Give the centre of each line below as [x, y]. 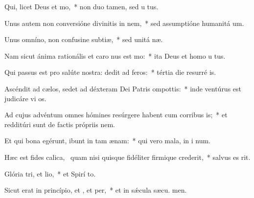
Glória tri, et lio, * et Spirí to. [50, 173]
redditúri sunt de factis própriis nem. [60, 124]
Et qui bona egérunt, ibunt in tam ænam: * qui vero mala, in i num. [108, 141]
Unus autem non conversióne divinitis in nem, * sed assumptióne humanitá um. [124, 23]
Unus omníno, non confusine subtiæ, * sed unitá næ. [84, 39]
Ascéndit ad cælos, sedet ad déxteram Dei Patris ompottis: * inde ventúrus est [123, 88]
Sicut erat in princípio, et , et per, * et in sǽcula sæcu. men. [96, 190]
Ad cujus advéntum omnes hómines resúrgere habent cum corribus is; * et [116, 115]
